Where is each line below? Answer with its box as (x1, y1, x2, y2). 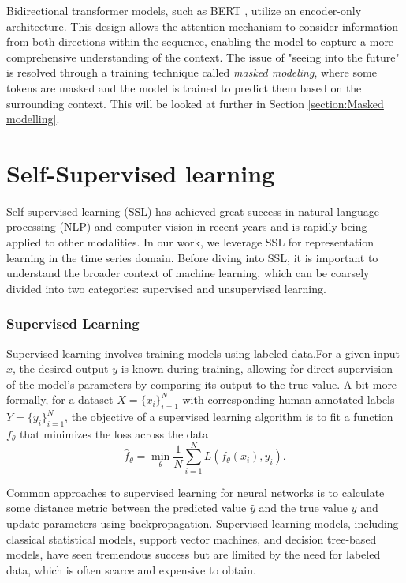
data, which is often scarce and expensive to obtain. (6, 561, 256, 577)
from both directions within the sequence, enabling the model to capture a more (6, 33, 394, 50)
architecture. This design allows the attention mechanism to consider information (6, 17, 399, 34)
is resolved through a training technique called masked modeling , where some (6, 64, 377, 81)
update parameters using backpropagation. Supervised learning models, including (6, 514, 399, 531)
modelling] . (6, 111, 60, 127)
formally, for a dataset (6, 391, 114, 408)
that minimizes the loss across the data (19, 426, 209, 442)
